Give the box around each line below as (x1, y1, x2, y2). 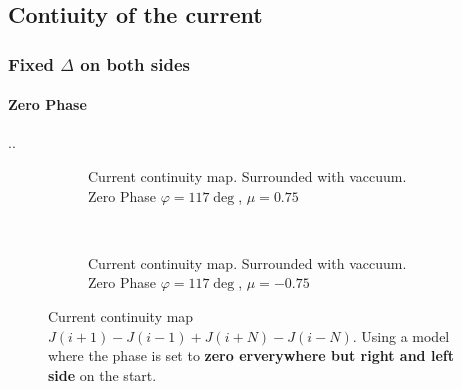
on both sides (80, 51, 190, 76)
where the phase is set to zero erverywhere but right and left (48, 345, 454, 366)
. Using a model (352, 325, 450, 346)
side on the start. (48, 364, 157, 385)
